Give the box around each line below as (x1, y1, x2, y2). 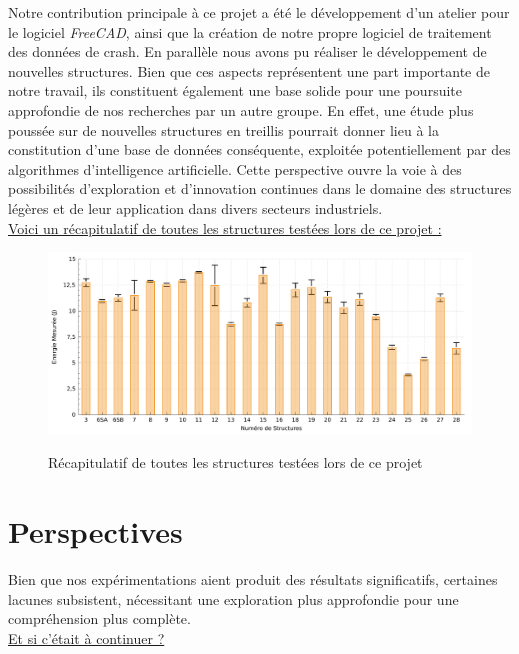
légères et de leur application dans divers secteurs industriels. (8, 197, 383, 218)
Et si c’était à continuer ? (8, 627, 165, 648)
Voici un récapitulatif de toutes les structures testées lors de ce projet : (8, 217, 442, 238)
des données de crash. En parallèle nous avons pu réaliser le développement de (8, 41, 487, 62)
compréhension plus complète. (8, 608, 191, 629)
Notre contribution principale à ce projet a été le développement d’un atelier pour (8, 2, 510, 22)
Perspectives (8, 511, 183, 552)
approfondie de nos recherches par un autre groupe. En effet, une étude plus (8, 99, 474, 120)
